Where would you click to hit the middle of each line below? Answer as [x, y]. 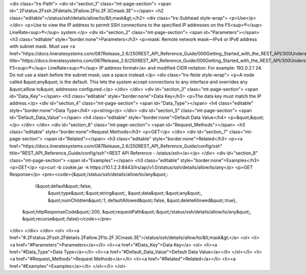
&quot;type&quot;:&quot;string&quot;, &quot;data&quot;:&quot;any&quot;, [125, 193]
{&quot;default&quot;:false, [63, 186]
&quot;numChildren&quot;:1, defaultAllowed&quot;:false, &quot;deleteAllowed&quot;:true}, [142, 200]
